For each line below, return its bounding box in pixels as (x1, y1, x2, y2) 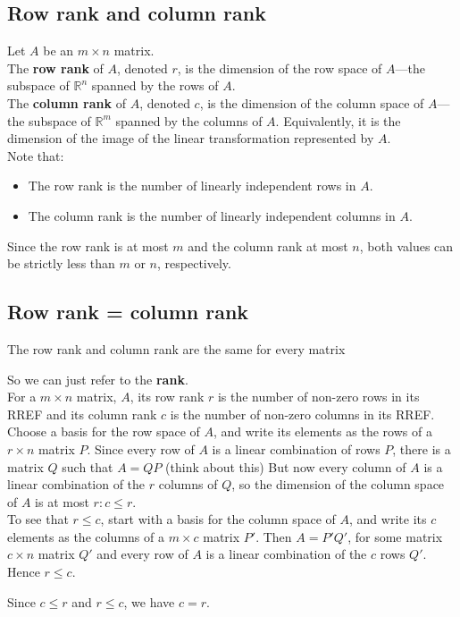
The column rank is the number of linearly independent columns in (28, 206, 396, 224)
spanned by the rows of (91, 76, 219, 95)
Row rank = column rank (7, 298, 249, 325)
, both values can (359, 236, 454, 255)
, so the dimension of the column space (231, 475, 445, 494)
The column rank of (7, 93, 126, 112)
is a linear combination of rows (212, 439, 381, 458)
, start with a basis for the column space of (100, 510, 336, 528)
